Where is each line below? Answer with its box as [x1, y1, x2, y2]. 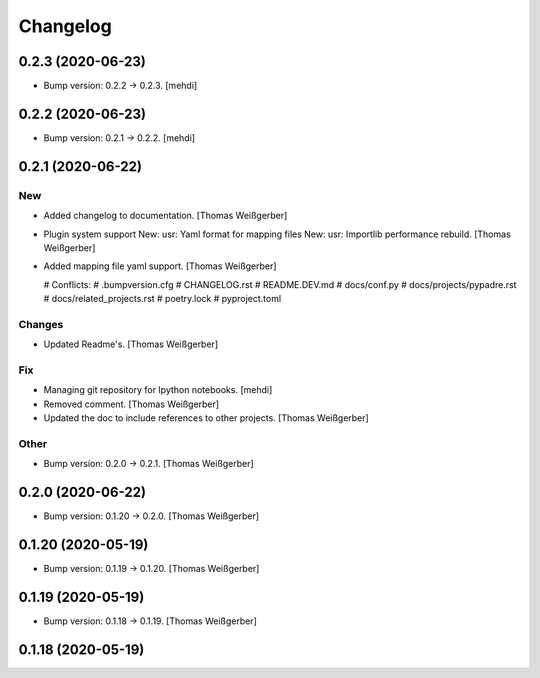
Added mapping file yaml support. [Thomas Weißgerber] [43, 260, 277, 272]
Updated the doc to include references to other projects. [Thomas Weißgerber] [43, 412, 369, 424]
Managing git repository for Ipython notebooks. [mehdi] [43, 384, 273, 396]
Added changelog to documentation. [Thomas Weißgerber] [43, 210, 288, 222]
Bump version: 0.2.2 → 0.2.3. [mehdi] [43, 80, 198, 92]
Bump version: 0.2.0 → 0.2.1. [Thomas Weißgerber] [43, 458, 254, 470]
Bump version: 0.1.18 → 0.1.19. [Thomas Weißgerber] [43, 615, 257, 627]
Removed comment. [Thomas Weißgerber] [43, 398, 220, 410]
